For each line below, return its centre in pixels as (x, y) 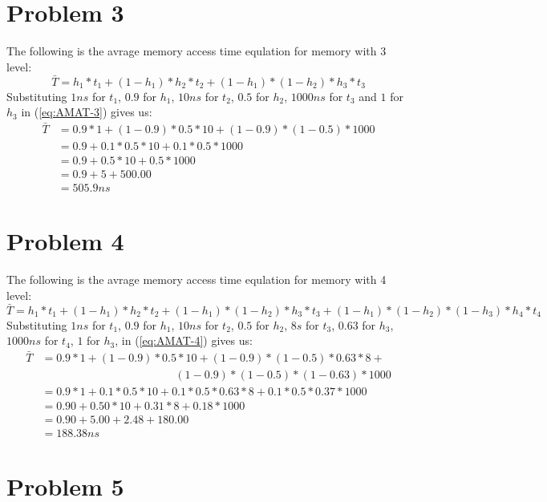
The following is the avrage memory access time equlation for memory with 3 (197, 51)
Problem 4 (65, 241)
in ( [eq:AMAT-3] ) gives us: (87, 112)
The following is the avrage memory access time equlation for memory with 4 (197, 279)
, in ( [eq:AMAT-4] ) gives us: (184, 340)
